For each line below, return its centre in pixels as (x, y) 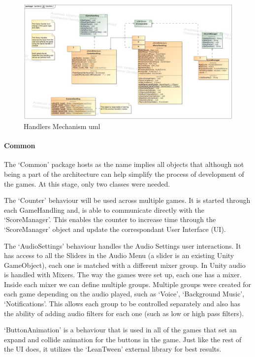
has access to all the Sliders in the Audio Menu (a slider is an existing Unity (119, 255)
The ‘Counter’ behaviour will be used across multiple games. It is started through (127, 200)
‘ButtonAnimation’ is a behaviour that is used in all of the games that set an (120, 330)
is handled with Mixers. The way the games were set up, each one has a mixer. (123, 275)
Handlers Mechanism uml (62, 126)
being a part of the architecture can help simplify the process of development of (124, 174)
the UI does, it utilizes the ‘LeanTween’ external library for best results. (113, 349)
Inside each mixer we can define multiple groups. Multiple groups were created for (128, 284)
